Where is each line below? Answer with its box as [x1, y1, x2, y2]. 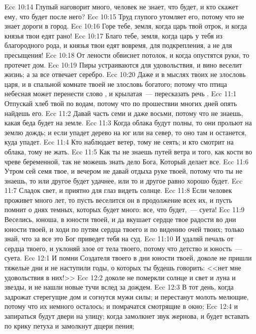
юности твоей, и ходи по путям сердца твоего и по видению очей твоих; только [4, 223, 244, 234]
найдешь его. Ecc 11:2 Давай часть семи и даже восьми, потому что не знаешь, [4, 108, 243, 118]
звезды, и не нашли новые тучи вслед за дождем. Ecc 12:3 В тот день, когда [4, 282, 234, 292]
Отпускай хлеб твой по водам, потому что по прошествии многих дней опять [4, 98, 237, 108]
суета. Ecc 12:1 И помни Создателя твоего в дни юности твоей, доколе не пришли [4, 253, 252, 263]
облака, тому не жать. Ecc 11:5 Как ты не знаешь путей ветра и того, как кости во [4, 146, 252, 156]
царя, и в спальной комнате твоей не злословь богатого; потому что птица [4, 78, 227, 89]
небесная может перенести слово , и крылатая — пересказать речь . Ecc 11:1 [4, 88, 237, 99]
